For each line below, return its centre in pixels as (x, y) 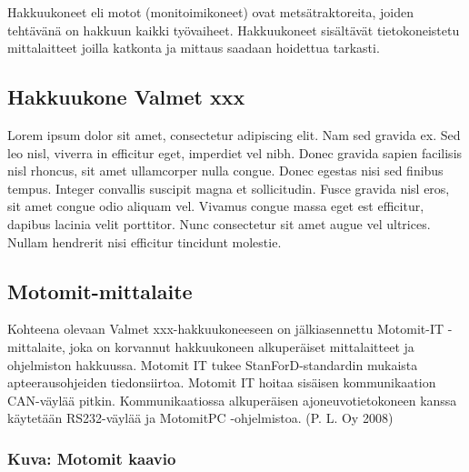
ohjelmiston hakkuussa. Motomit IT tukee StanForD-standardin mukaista (213, 364)
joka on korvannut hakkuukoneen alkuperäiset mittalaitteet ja (242, 346)
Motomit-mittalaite (100, 291)
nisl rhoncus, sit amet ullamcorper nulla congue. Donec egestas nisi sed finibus (225, 171)
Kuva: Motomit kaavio (92, 458)
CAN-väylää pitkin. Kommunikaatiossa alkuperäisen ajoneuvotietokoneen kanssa (232, 400)
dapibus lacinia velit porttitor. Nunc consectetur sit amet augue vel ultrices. (219, 223)
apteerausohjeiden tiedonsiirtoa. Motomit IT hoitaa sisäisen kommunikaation (222, 382)
